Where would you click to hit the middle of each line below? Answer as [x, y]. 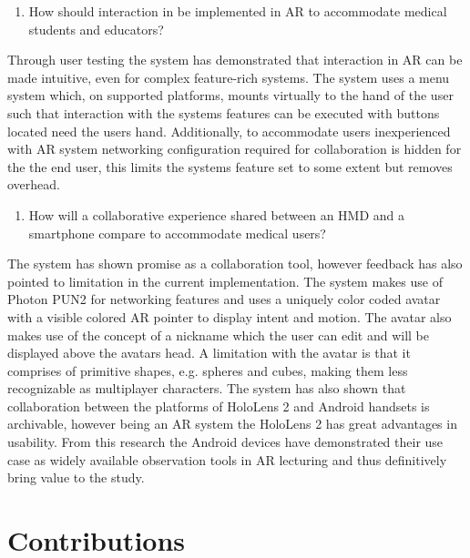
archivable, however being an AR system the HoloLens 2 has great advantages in [232, 424]
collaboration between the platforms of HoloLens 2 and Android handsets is [219, 406]
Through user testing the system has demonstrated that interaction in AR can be [235, 60]
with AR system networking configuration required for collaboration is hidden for [235, 149]
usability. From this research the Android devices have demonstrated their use [225, 442]
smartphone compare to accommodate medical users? [177, 233]
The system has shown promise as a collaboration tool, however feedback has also [235, 264]
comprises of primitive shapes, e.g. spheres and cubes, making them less [208, 370]
